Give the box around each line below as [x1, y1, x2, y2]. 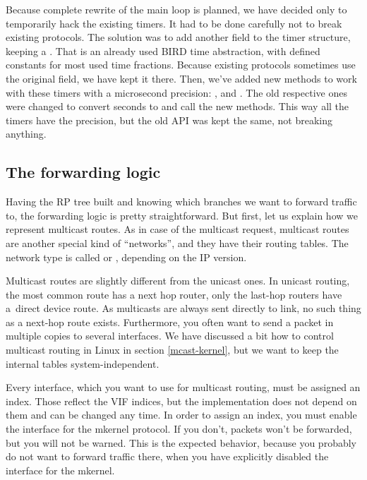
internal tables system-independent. [6, 356, 160, 371]
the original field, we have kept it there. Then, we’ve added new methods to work [6, 71, 357, 85]
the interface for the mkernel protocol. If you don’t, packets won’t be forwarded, [6, 421, 352, 436]
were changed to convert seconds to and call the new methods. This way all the [6, 99, 349, 114]
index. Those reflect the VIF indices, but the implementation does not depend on [6, 393, 357, 408]
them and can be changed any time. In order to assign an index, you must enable [6, 407, 357, 422]
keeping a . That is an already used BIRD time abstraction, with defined [6, 43, 320, 58]
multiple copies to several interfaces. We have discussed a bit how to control [6, 328, 334, 343]
